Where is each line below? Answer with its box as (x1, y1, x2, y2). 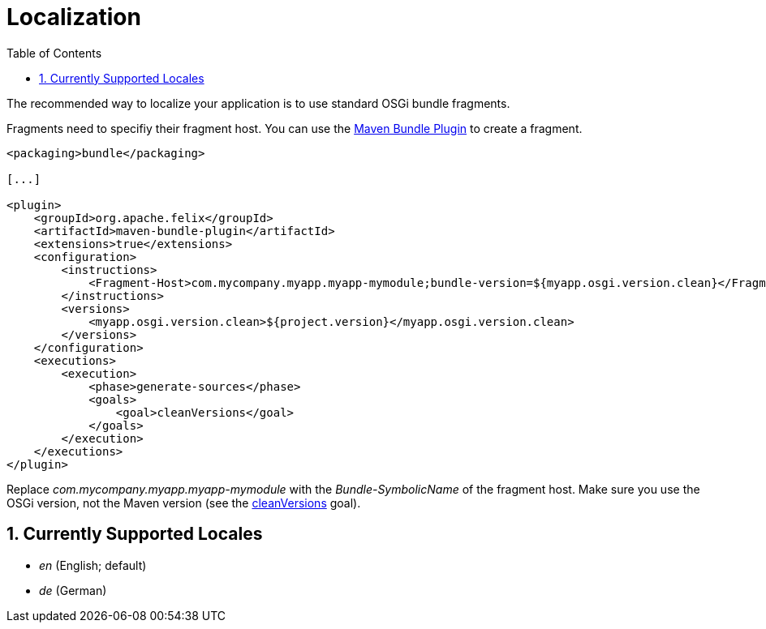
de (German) (39, 583, 107, 597)
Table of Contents (6, 45, 102, 60)
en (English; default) (39, 558, 147, 572)
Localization (6, 3, 141, 31)
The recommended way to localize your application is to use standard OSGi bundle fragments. (6, 96, 510, 110)
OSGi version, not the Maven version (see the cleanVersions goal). (6, 495, 361, 510)
